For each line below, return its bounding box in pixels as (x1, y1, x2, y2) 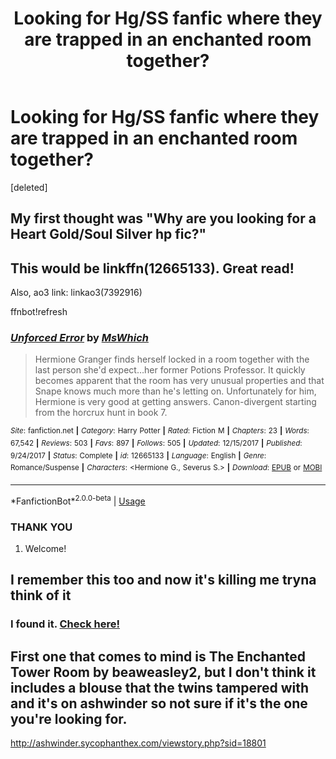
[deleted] (10, 181, 48, 193)
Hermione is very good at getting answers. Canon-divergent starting (34, 396, 317, 408)
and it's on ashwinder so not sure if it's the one (10, 695, 308, 712)
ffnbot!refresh (10, 306, 68, 318)
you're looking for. (10, 710, 128, 727)
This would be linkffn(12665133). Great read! (10, 260, 295, 277)
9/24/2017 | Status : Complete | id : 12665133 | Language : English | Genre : (10, 450, 267, 461)
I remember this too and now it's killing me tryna (10, 572, 317, 589)
